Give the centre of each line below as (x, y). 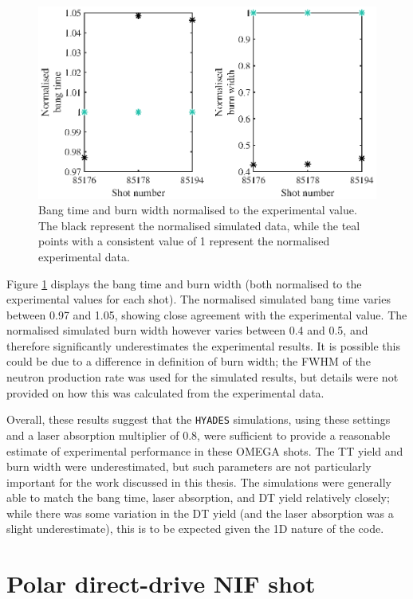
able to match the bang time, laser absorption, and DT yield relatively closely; (198, 497)
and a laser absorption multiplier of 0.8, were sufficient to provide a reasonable (199, 435)
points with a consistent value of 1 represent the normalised (184, 241)
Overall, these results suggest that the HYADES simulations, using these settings (199, 419)
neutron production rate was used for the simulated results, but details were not (203, 377)
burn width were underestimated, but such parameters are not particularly (189, 466)
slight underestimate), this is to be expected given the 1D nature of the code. (195, 529)
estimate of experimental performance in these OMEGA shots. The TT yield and (205, 450)
